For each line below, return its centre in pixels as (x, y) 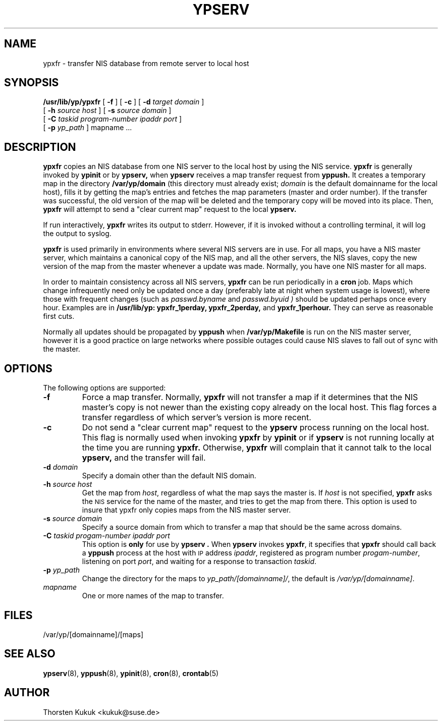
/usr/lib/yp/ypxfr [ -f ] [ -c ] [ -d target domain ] (124, 102)
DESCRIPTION (40, 147)
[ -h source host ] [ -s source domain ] (107, 110)
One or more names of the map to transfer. (153, 596)
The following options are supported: (104, 388)
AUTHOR (27, 693)
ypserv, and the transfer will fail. (144, 458)
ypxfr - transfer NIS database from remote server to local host (146, 63)
